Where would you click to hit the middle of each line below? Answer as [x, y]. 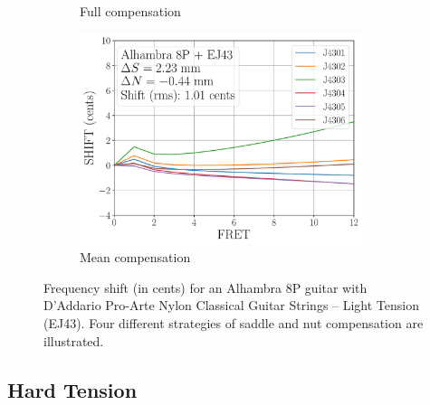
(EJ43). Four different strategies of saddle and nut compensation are [234, 322]
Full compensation [130, 11]
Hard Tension [72, 389]
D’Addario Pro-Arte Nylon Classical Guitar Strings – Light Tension [232, 305]
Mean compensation [135, 257]
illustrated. [74, 340]
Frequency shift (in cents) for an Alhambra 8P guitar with [205, 287]
